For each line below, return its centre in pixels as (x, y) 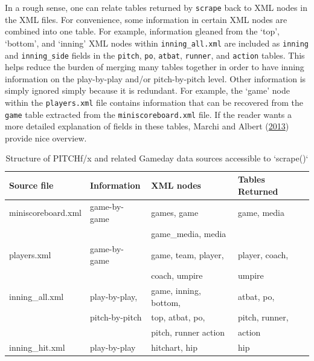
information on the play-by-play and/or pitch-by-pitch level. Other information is (155, 78)
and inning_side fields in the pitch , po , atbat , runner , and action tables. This (155, 55)
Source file (31, 185)
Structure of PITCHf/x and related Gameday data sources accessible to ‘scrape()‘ (157, 158)
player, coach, (263, 254)
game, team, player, (187, 254)
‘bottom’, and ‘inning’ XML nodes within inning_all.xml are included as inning (157, 43)
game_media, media (189, 233)
